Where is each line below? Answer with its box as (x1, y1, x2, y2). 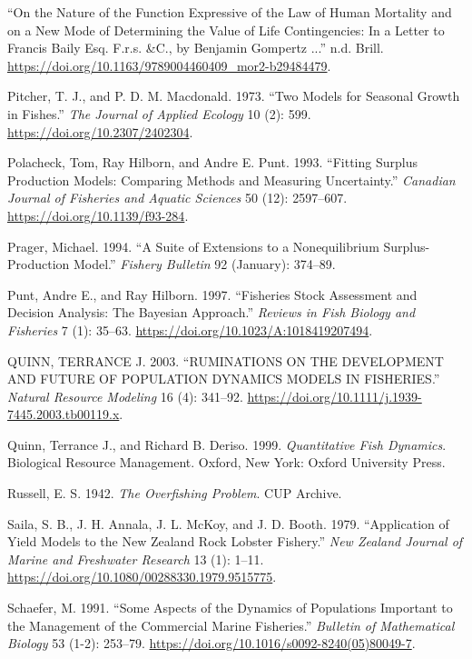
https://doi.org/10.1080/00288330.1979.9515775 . (7, 567, 277, 586)
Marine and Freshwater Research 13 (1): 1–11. (7, 549, 264, 568)
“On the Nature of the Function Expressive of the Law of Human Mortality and (7, 3, 452, 21)
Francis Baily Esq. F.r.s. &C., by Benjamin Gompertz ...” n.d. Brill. (7, 38, 384, 57)
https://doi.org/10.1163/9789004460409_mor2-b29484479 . (7, 55, 331, 75)
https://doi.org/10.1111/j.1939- (247, 386, 422, 405)
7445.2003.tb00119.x (7, 404, 120, 424)
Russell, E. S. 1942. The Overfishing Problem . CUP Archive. (7, 484, 342, 503)
